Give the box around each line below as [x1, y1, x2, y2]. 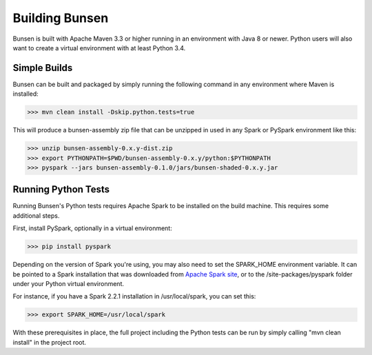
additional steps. [12, 211, 60, 220]
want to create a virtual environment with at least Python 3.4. [12, 43, 186, 52]
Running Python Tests [12, 183, 110, 196]
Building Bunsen [12, 10, 109, 26]
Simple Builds [12, 62, 73, 74]
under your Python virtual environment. [12, 280, 124, 287]
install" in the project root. [12, 338, 86, 346]
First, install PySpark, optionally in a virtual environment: [12, 224, 172, 232]
